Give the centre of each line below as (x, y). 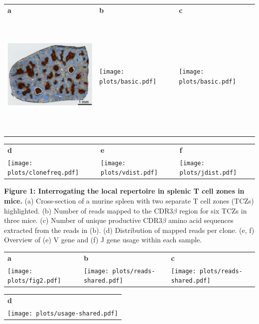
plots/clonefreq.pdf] (43, 173)
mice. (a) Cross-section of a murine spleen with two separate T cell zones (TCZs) (129, 201)
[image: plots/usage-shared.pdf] (63, 314)
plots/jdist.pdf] (208, 173)
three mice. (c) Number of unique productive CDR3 (83, 220)
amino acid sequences (201, 220)
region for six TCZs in (213, 210)
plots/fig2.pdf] (34, 281)
